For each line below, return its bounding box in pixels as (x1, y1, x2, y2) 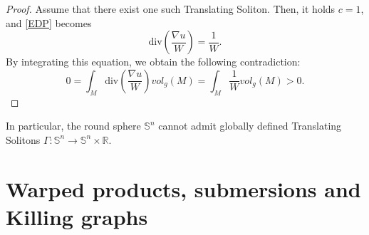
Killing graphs (6, 202, 148, 231)
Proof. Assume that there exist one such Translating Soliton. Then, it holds (6, 1, 336, 16)
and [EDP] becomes (6, 15, 92, 30)
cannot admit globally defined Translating (158, 118, 342, 133)
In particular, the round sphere (6, 118, 141, 133)
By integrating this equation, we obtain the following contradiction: (6, 54, 301, 69)
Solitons (6, 132, 41, 147)
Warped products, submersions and (6, 174, 361, 203)
